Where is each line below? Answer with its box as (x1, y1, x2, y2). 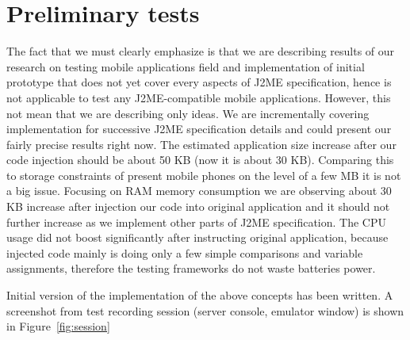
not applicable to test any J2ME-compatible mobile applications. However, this (6, 89, 391, 105)
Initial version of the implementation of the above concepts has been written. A (6, 287, 393, 304)
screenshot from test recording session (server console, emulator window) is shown (6, 302, 404, 319)
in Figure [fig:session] (6, 318, 110, 334)
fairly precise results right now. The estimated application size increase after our (6, 136, 397, 152)
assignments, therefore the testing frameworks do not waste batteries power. (6, 260, 376, 277)
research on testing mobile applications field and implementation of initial (6, 58, 365, 74)
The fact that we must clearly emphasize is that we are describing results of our (6, 43, 395, 59)
